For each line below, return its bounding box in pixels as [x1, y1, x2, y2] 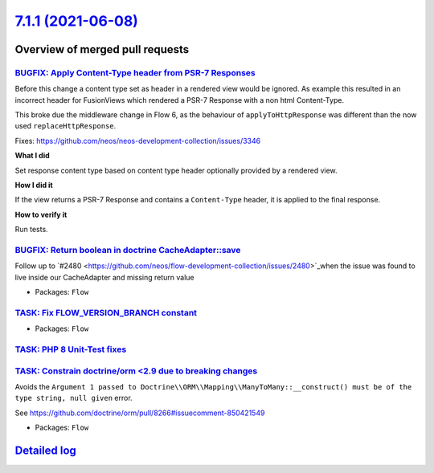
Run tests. [14, 225, 48, 234]
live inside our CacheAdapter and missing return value [14, 272, 194, 282]
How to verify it [14, 210, 68, 219]
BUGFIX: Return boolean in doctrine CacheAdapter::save [14, 244, 241, 255]
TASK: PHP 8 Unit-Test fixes [14, 344, 127, 355]
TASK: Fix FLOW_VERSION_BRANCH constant [14, 307, 197, 318]
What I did [14, 151, 50, 161]
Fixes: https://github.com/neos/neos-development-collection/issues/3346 [14, 136, 261, 145]
